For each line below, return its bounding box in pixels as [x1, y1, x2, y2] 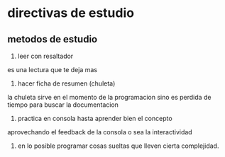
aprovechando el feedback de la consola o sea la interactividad [7, 128, 193, 136]
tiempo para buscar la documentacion [7, 100, 119, 109]
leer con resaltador [17, 52, 74, 60]
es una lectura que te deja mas [7, 66, 98, 74]
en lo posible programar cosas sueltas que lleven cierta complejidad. [17, 141, 219, 150]
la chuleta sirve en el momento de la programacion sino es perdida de [7, 93, 212, 101]
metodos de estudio [7, 33, 98, 45]
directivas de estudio [7, 5, 135, 21]
